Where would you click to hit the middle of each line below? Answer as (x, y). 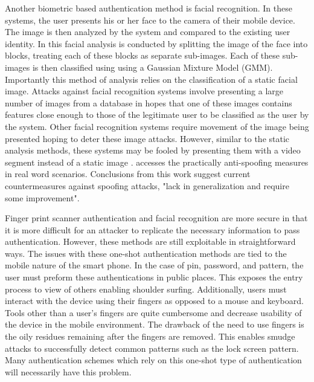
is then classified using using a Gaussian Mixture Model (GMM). (152, 67)
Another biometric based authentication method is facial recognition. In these (149, 8)
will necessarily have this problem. (68, 371)
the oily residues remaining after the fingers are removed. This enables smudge (150, 336)
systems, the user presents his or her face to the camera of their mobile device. (150, 20)
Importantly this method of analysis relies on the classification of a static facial (151, 79)
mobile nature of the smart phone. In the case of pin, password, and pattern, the (154, 265)
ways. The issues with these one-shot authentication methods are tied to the (146, 253)
